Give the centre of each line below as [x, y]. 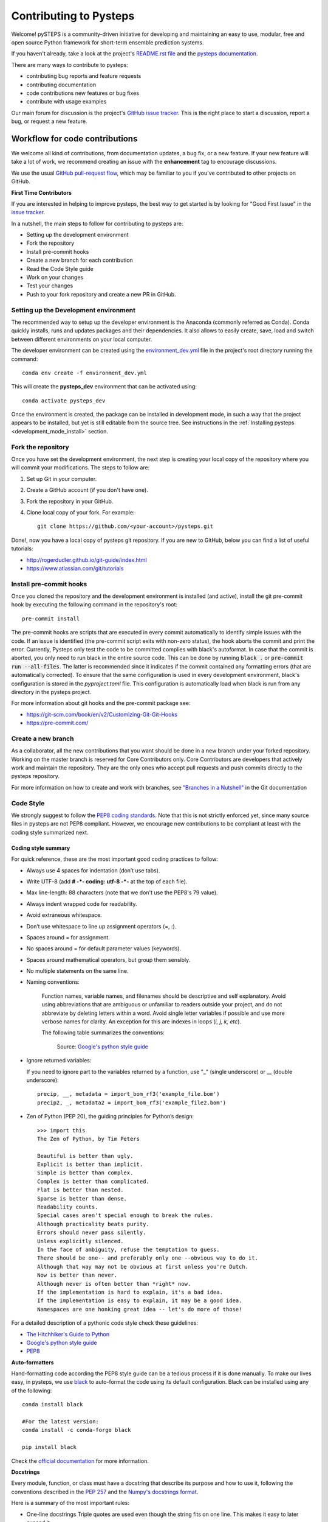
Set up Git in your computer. [62, 479]
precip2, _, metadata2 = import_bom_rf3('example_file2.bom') [132, 1103]
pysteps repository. [36, 776]
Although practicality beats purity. [94, 1224]
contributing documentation [61, 85]
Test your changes [50, 286]
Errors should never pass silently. [92, 1233]
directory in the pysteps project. [51, 692]
